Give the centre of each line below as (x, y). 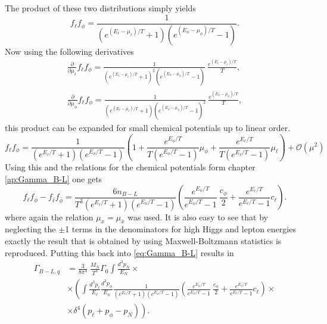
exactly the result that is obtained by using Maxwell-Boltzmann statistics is (143, 241)
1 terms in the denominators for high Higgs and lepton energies (180, 229)
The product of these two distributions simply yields (100, 8)
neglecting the (30, 229)
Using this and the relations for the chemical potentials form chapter (130, 167)
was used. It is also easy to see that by (198, 216)
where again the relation (49, 216)
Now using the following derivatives (69, 51)
